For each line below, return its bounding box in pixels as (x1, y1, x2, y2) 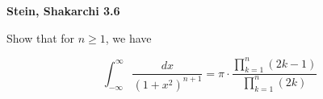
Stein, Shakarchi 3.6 (6, 2, 120, 19)
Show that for (6, 29, 75, 46)
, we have (105, 29, 152, 46)
